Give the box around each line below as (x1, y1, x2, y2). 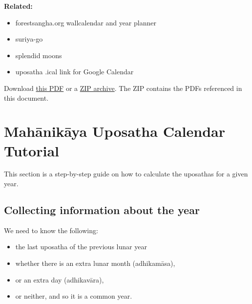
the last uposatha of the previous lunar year (15, 241, 147, 252)
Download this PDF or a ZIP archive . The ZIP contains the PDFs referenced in (4, 83, 242, 93)
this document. (4, 92, 49, 103)
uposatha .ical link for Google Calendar (15, 66, 134, 77)
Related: (4, 1, 33, 11)
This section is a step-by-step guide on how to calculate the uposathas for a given (4, 169, 248, 179)
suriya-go (15, 34, 43, 44)
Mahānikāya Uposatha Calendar (4, 121, 225, 141)
